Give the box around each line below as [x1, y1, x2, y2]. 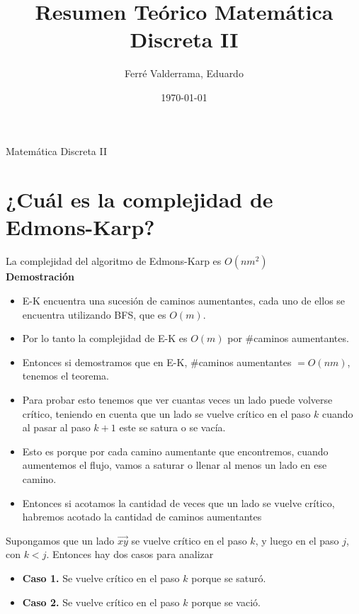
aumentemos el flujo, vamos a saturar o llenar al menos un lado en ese [22, 457, 327, 472]
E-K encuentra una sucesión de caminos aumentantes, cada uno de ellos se [22, 293, 346, 307]
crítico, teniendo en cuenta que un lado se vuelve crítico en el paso [22, 406, 311, 421]
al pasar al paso [22, 420, 91, 435]
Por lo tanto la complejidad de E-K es [22, 331, 188, 346]
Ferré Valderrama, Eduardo [125, 66, 244, 81]
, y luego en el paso [255, 533, 339, 547]
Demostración [6, 269, 74, 284]
